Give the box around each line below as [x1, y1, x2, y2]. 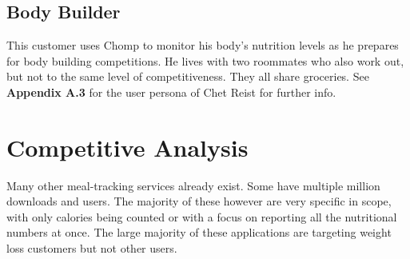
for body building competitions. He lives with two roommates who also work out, [6, 52, 404, 69]
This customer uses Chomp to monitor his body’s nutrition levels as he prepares [6, 37, 399, 54]
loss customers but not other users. [6, 240, 177, 257]
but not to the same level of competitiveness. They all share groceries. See [6, 68, 369, 85]
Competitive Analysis [6, 130, 249, 163]
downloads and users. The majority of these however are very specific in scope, [6, 193, 392, 209]
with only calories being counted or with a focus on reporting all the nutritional [6, 208, 397, 225]
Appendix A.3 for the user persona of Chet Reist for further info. [6, 83, 336, 100]
